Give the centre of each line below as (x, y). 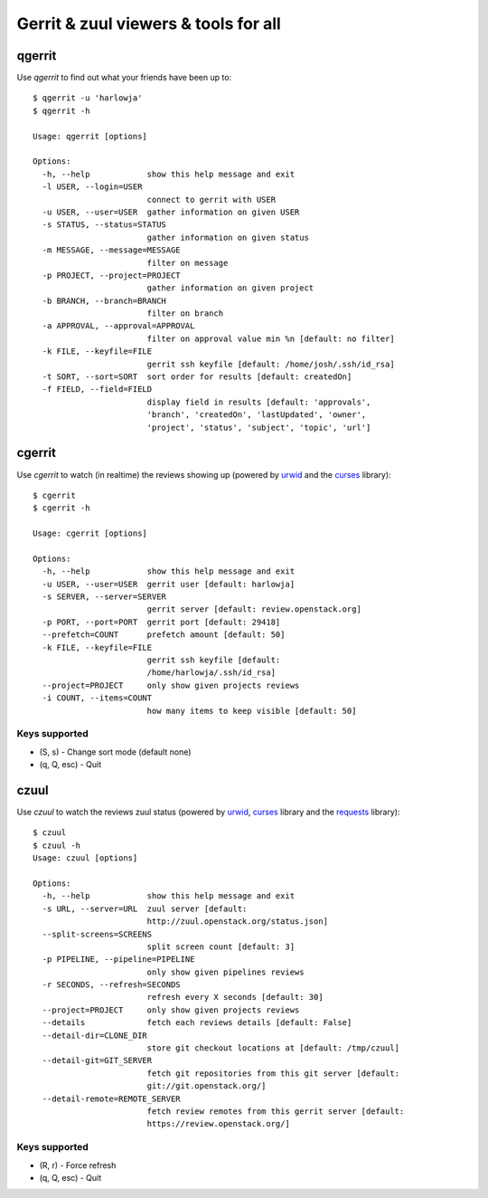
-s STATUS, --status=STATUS (104, 225)
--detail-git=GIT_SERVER (97, 1060)
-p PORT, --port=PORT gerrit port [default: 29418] (161, 622)
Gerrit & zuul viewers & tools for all (149, 24)
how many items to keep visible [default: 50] (252, 711)
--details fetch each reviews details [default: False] (197, 1023)
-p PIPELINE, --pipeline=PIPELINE (118, 960)
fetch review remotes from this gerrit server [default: (276, 1111)
